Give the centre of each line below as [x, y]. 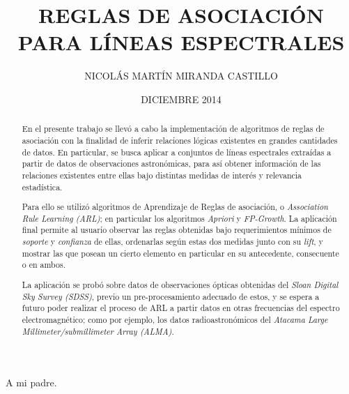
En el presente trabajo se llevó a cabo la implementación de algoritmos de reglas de [173, 129]
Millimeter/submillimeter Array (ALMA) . [98, 331]
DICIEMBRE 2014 [181, 99]
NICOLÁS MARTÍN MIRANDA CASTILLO [181, 76]
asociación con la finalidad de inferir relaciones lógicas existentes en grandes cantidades [180, 140]
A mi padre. [31, 382]
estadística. [42, 187]
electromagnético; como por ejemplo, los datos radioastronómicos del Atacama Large [175, 319]
